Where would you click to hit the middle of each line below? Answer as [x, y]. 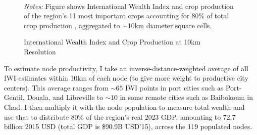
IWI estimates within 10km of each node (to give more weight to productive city [126, 78]
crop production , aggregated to [72, 25]
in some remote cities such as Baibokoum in [186, 97]
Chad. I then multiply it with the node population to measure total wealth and [124, 107]
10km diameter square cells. [170, 25]
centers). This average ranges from [56, 87]
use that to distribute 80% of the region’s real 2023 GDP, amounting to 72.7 [120, 116]
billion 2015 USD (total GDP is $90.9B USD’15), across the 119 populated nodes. [128, 126]
